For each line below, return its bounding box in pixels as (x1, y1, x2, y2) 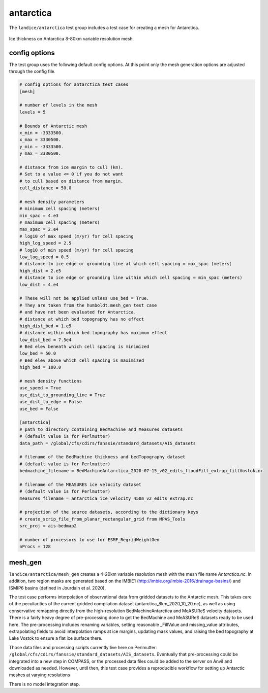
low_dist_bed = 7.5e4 (19, 337, 72, 343)
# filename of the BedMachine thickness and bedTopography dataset (19, 454, 186, 460)
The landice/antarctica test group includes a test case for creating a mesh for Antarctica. (9, 25, 199, 31)
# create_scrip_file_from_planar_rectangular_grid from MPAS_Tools (19, 516, 186, 522)
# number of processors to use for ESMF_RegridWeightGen (19, 537, 160, 542)
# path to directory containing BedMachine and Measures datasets (19, 426, 183, 432)
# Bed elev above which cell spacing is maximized (19, 357, 145, 363)
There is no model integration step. (9, 681, 80, 687)
